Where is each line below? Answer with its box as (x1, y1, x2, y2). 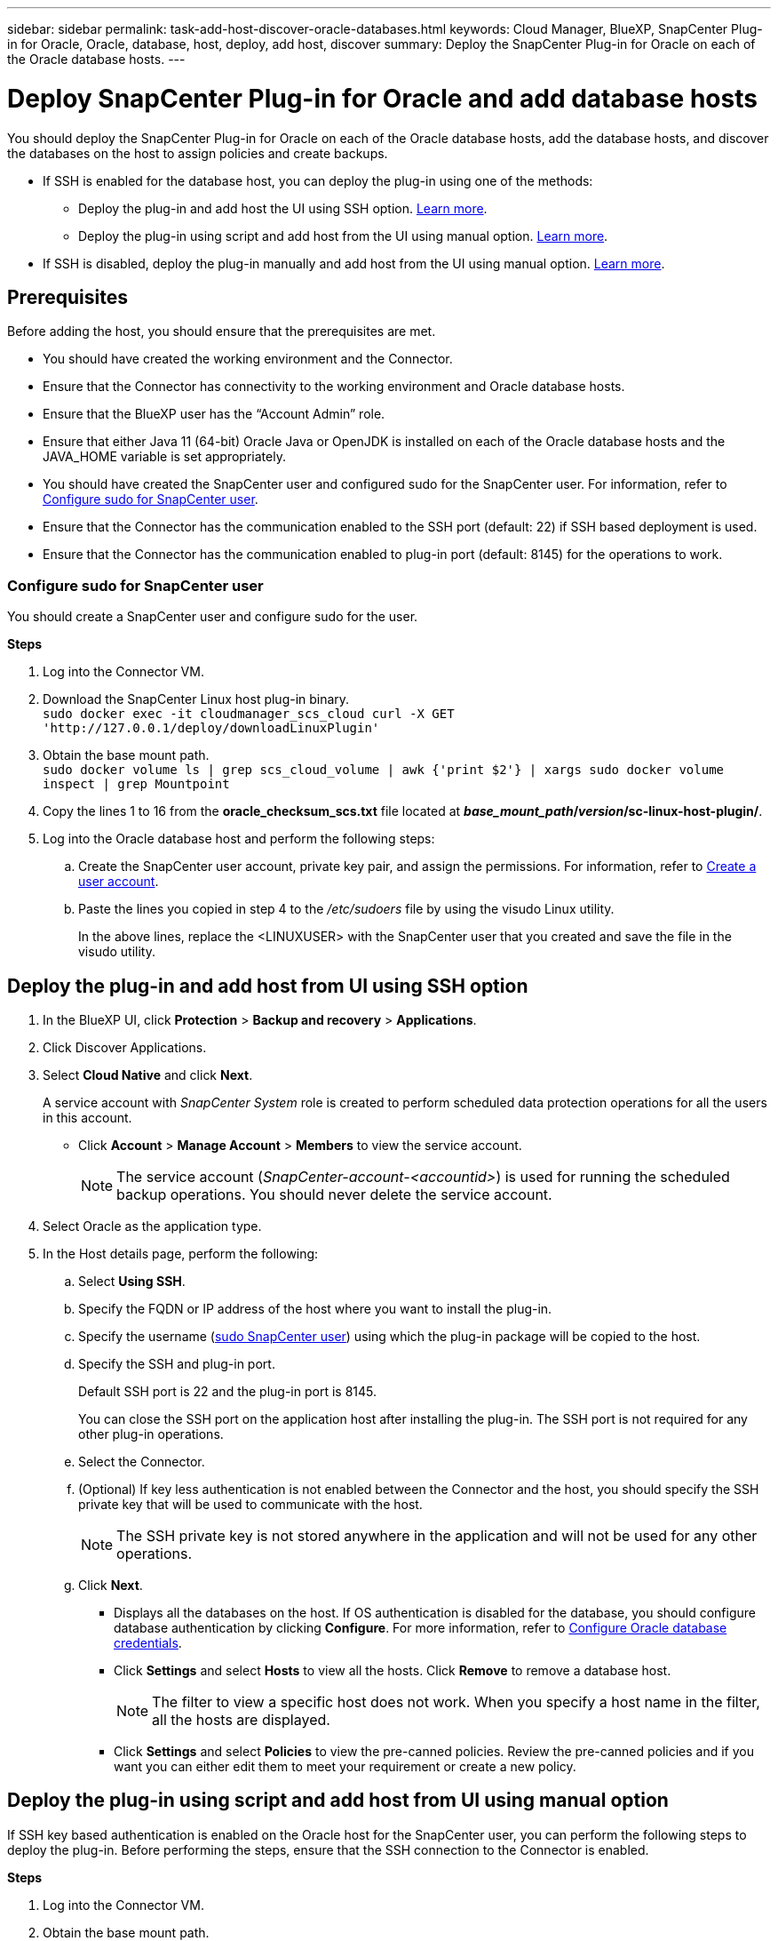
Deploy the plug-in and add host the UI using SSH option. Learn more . (78, 200, 488, 216)
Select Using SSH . (78, 1273, 186, 1289)
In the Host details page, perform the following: (43, 1245, 319, 1261)
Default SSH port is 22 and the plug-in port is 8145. (78, 1383, 377, 1399)
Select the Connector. (78, 1453, 205, 1469)
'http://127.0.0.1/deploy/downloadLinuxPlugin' (43, 721, 380, 736)
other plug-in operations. (78, 1426, 224, 1442)
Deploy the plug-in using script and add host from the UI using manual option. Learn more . (78, 228, 608, 244)
